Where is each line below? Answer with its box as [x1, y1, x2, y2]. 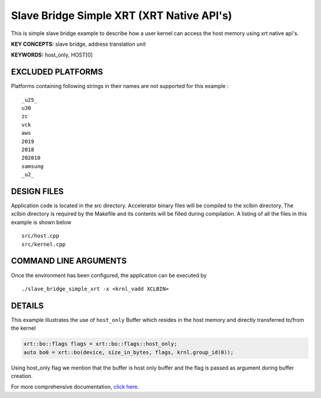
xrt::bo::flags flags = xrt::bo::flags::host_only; [23, 340, 178, 348]
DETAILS [11, 301, 44, 311]
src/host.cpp [21, 232, 59, 239]
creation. [11, 372, 33, 380]
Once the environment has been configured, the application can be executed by [11, 271, 207, 279]
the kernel [11, 324, 36, 332]
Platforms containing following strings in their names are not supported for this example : [11, 83, 229, 90]
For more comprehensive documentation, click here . [11, 383, 139, 390]
